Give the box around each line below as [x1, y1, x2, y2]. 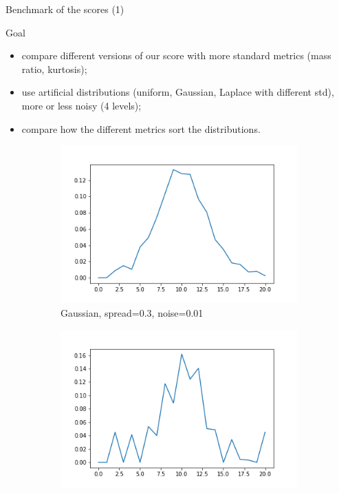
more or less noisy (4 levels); [21, 98, 142, 112]
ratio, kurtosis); [21, 61, 87, 76]
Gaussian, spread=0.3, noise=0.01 [61, 306, 204, 320]
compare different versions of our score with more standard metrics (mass [21, 48, 331, 63]
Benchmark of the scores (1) [6, 2, 124, 16]
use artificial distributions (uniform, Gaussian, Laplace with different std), [21, 85, 334, 99]
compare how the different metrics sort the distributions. [21, 121, 261, 136]
